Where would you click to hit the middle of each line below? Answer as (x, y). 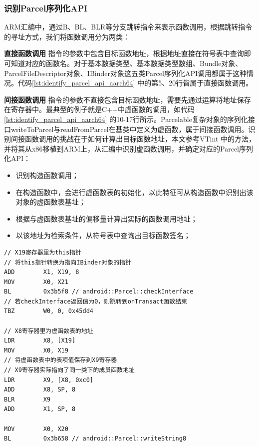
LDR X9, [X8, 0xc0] (49, 380)
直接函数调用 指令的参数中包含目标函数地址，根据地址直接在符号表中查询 (124, 53)
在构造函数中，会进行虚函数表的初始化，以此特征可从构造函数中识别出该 (134, 192)
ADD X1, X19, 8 (42, 272)
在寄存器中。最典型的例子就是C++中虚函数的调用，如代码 (99, 109)
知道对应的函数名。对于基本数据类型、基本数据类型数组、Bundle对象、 (127, 63)
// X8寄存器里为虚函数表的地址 (49, 331)
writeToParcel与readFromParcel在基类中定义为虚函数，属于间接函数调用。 (129, 129)
